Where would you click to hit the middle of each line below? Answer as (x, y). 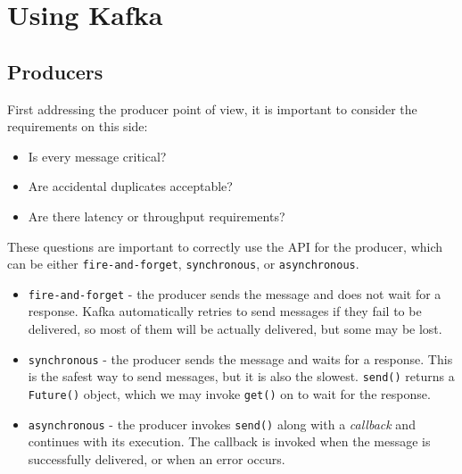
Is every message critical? (97, 156)
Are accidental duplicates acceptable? (130, 186)
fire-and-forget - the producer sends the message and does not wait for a (235, 293)
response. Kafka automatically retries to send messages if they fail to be (225, 311)
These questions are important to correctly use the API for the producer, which (225, 246)
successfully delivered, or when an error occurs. (157, 458)
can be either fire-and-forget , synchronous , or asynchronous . (183, 264)
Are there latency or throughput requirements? (157, 216)
